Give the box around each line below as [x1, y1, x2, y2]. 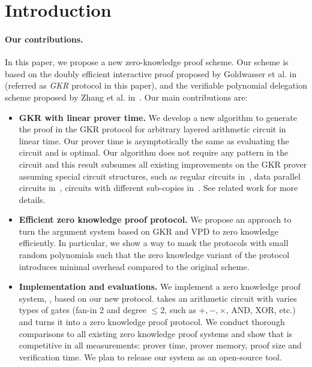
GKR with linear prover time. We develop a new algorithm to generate [19, 111, 297, 123]
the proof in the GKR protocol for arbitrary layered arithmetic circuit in [19, 123, 286, 135]
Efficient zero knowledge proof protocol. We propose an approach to [19, 213, 292, 226]
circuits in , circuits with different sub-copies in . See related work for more [19, 181, 298, 194]
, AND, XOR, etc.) [226, 304, 296, 316]
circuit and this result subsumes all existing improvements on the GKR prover [19, 157, 307, 170]
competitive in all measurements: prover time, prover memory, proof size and [19, 339, 302, 351]
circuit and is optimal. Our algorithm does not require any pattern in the [19, 146, 289, 159]
